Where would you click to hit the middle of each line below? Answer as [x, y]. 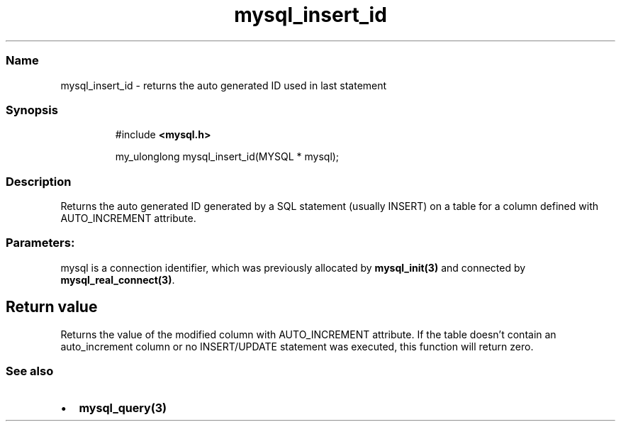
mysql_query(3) [123, 408]
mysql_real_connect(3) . [118, 279]
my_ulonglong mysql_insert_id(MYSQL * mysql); [227, 157]
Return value [52, 307]
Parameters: [40, 243]
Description [39, 181]
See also [30, 371]
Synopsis [32, 110]
